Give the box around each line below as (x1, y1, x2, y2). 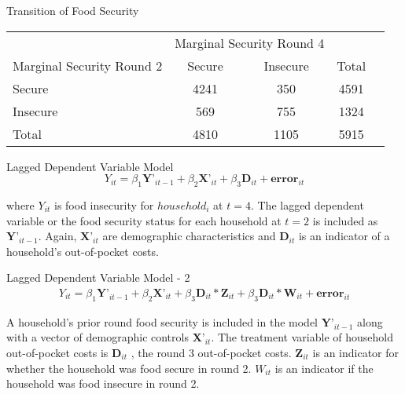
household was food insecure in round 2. (6, 375, 200, 392)
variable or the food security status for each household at (6, 212, 282, 228)
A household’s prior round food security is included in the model (6, 313, 318, 330)
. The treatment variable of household (211, 329, 393, 345)
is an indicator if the (274, 359, 374, 376)
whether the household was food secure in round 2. (6, 359, 252, 376)
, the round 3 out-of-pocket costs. (131, 344, 292, 360)
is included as (312, 212, 378, 228)
